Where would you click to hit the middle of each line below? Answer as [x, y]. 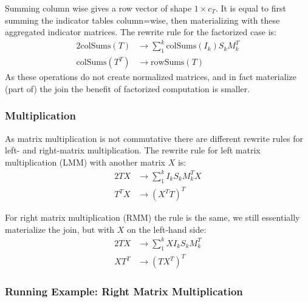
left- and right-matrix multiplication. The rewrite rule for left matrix [133, 150]
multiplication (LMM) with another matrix [85, 162]
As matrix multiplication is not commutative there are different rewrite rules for [154, 138]
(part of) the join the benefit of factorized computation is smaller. [128, 88]
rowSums [168, 63]
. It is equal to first [251, 8]
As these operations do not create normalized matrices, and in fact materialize [151, 77]
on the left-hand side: [167, 229]
